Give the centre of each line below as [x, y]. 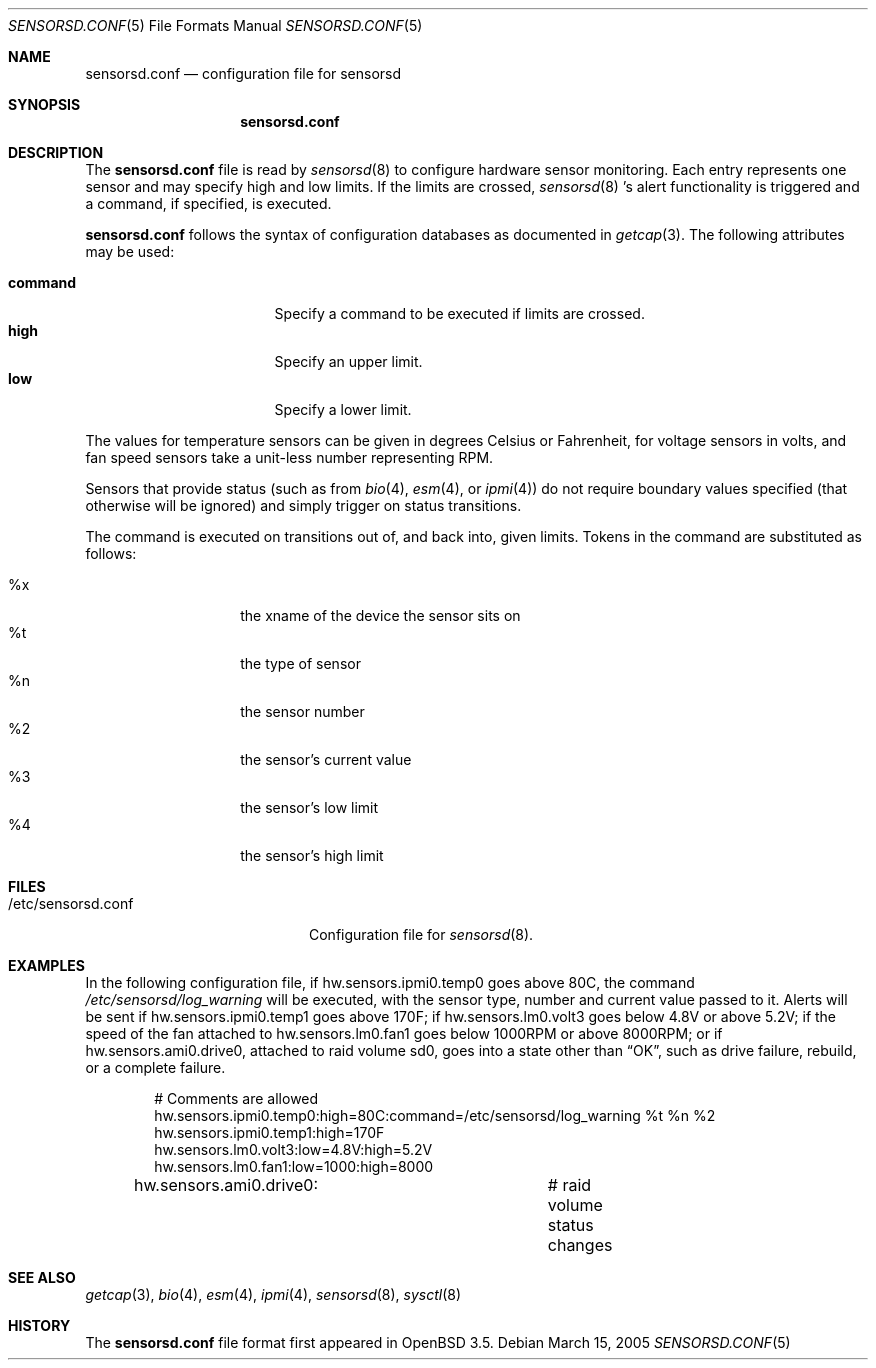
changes [580, 1245]
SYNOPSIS [44, 104]
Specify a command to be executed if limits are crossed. [459, 313]
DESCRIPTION [56, 152]
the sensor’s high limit [312, 855]
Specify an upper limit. [348, 361]
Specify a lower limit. [343, 409]
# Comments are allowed [236, 1098]
